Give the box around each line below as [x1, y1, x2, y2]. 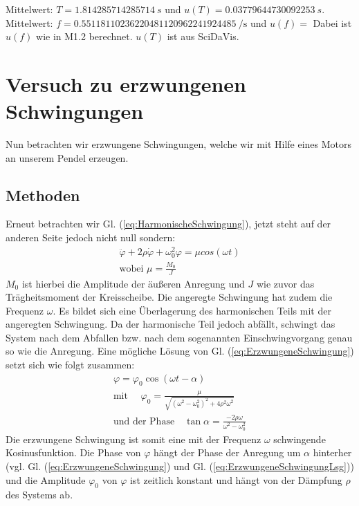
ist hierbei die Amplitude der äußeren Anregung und [21, 276, 245, 290]
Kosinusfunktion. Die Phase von [6, 445, 141, 460]
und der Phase [113, 416, 175, 427]
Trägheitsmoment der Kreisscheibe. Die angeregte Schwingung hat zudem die [6, 290, 333, 304]
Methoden [6, 184, 80, 205]
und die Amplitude [6, 472, 86, 487]
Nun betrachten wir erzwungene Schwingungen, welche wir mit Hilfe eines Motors [6, 137, 352, 151]
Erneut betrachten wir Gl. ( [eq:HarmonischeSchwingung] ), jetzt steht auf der [6, 216, 331, 231]
